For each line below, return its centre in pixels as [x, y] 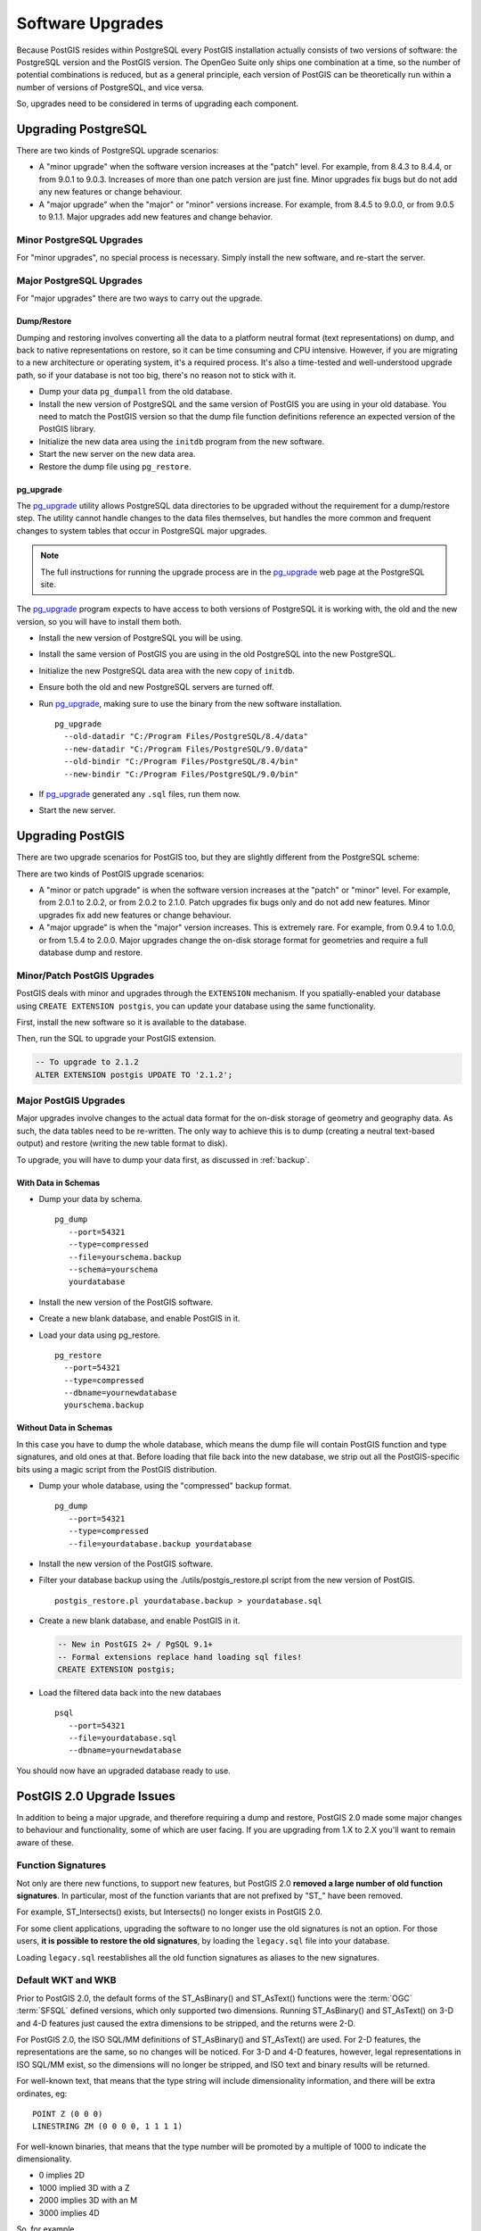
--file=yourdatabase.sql [122, 1738]
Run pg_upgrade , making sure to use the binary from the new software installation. [190, 703]
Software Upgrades [90, 23]
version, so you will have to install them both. [99, 621]
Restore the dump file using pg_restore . [115, 466]
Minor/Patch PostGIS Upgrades [86, 975]
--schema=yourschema [113, 1269]
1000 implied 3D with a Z [84, 2187]
